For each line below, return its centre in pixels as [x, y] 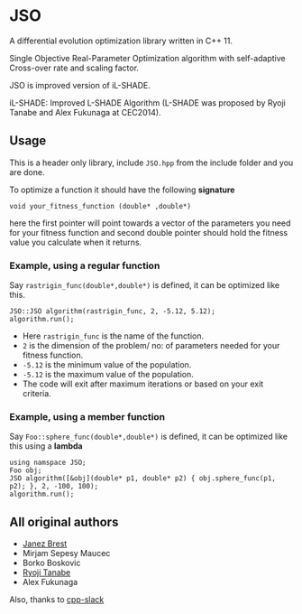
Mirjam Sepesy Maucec [66, 554]
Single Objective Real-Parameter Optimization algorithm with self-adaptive [147, 58]
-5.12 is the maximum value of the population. [108, 375]
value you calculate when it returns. [76, 242]
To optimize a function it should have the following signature [122, 190]
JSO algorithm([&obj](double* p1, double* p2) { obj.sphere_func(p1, [143, 479]
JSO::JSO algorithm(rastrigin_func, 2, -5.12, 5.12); [113, 312]
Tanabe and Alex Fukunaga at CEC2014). [85, 112]
